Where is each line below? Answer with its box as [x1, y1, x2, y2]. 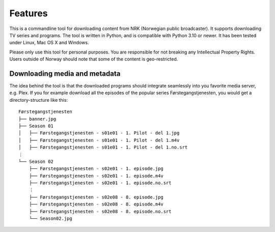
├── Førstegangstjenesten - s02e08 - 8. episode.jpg [29, 194, 164, 200]
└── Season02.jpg [29, 216, 72, 221]
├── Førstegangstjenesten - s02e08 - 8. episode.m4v [29, 201, 164, 207]
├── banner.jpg [18, 116, 57, 122]
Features [9, 8, 48, 19]
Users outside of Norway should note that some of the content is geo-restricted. [9, 56, 178, 62]
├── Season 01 [18, 123, 53, 129]
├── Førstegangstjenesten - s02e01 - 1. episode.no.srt [29, 180, 172, 186]
